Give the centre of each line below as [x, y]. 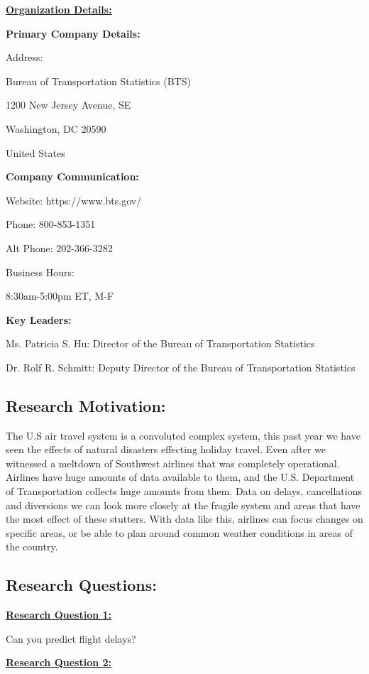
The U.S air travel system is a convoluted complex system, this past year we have [183, 435]
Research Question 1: [59, 615]
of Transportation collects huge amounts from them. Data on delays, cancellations [184, 491]
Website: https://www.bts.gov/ [74, 200]
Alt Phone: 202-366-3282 [59, 248]
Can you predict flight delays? [71, 638]
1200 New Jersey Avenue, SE [68, 105]
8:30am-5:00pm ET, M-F [60, 296]
